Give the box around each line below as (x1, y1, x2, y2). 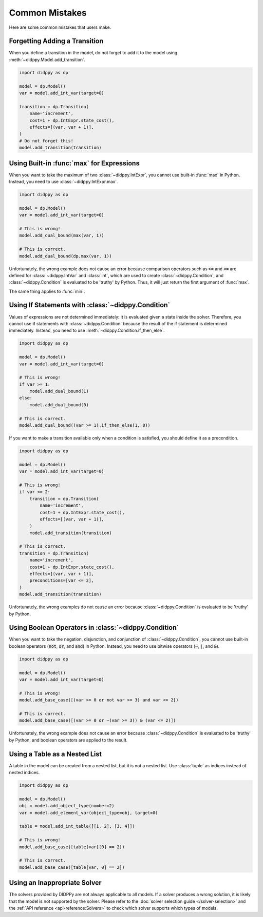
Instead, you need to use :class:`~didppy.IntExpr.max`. (9, 179, 118, 185)
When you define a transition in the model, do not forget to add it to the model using (9, 50, 178, 56)
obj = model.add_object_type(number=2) (19, 803, 114, 809)
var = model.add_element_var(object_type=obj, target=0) (19, 810, 158, 816)
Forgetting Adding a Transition (9, 37, 104, 45)
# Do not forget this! (19, 138, 74, 143)
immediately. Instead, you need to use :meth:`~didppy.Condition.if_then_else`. (9, 327, 165, 334)
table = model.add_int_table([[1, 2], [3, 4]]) (19, 823, 135, 829)
